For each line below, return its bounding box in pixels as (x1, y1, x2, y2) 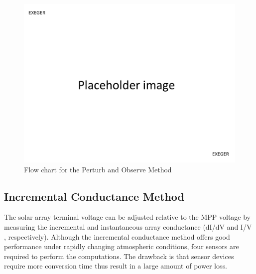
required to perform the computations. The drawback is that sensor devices (4, 251, 234, 261)
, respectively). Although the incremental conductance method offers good (4, 231, 230, 242)
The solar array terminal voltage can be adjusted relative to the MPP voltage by (4, 212, 251, 222)
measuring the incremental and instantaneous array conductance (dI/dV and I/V (4, 221, 252, 232)
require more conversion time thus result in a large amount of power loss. (4, 261, 227, 271)
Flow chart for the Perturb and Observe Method (24, 164, 172, 174)
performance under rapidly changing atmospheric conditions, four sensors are (4, 241, 239, 252)
